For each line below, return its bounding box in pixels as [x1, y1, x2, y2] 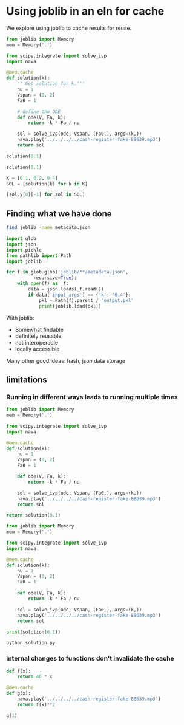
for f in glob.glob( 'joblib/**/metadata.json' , [6, 269, 129, 275]
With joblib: [6, 314, 34, 321]
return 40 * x [17, 673, 53, 680]
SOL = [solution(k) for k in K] [6, 180, 88, 187]
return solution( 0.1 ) [6, 512, 61, 518]
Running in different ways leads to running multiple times [6, 393, 178, 401]
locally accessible [15, 345, 60, 352]
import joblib [6, 258, 42, 264]
